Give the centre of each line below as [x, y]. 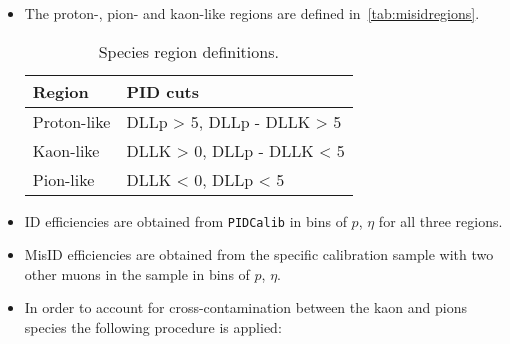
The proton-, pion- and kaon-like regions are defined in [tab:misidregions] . [252, 13]
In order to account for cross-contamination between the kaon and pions [245, 307]
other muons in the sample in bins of [137, 273]
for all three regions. [440, 220]
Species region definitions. [188, 51]
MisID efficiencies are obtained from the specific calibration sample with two [259, 254]
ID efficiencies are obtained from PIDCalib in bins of [185, 220]
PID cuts [163, 91]
